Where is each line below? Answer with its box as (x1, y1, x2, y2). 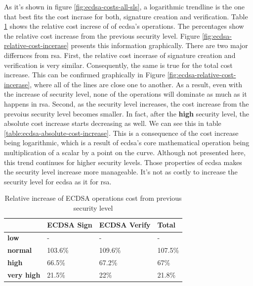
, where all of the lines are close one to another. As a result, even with (30, 79, 242, 89)
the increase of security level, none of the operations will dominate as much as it (4, 89, 247, 99)
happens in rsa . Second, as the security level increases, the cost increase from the (4, 98, 249, 109)
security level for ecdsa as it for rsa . (4, 176, 112, 186)
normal (7, 245, 32, 255)
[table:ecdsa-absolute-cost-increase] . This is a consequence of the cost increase (4, 127, 239, 138)
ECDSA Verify (99, 220, 151, 230)
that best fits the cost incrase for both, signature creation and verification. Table (4, 11, 248, 21)
